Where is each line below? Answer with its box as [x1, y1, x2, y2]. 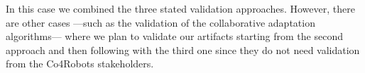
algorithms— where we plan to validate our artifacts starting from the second [6, 29, 343, 44]
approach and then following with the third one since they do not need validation [6, 42, 360, 57]
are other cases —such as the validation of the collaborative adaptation [6, 15, 315, 29]
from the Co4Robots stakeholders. [6, 56, 154, 71]
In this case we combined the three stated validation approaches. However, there [6, 1, 355, 15]
